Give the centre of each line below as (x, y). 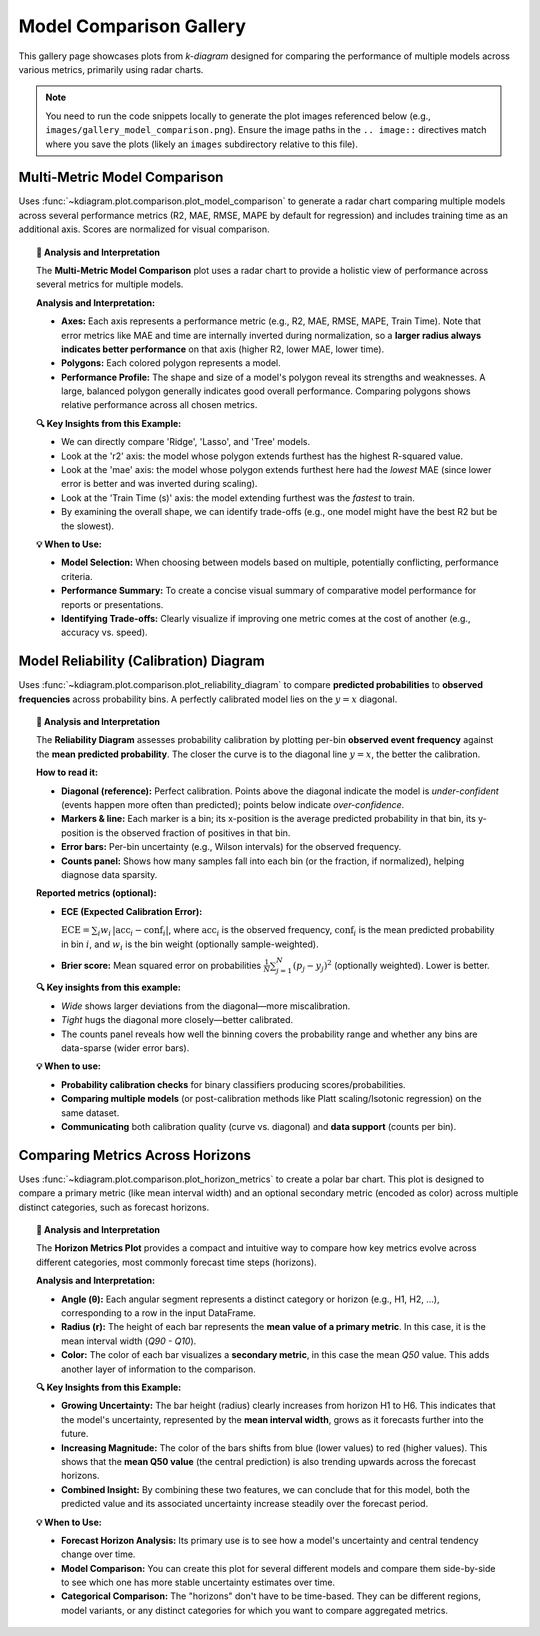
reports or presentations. (112, 604)
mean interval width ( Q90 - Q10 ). (129, 1341)
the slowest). (88, 526)
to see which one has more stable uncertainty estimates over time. (198, 1582)
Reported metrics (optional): (96, 893)
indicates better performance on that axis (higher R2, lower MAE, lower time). (223, 349)
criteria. (77, 576)
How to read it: (67, 772)
